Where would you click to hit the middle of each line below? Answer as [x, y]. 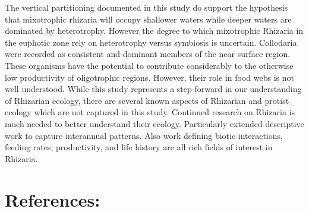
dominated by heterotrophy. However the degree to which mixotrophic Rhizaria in [154, 31]
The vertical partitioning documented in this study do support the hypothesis [146, 7]
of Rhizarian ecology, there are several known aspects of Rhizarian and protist [147, 100]
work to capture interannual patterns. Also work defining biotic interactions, [144, 135]
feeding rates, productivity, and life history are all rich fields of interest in [139, 147]
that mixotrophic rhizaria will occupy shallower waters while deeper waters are [148, 19]
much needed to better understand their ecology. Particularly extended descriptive [154, 123]
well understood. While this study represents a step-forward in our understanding [153, 89]
